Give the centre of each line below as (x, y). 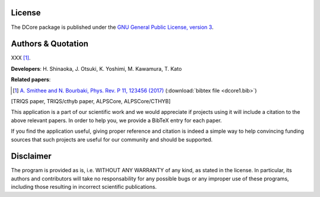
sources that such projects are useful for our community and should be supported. (112, 139)
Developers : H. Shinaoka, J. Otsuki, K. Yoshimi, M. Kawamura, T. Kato (96, 68)
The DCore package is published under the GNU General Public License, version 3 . (112, 27)
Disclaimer (31, 156)
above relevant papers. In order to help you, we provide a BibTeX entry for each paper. (116, 120)
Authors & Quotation (50, 44)
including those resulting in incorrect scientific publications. (84, 187)
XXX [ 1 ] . (21, 58)
